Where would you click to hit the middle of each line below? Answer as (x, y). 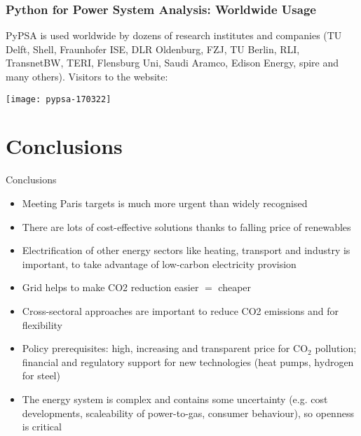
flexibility (42, 324)
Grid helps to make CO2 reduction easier (110, 287)
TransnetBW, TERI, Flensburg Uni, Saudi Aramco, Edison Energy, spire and (172, 63)
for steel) (41, 375)
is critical (42, 427)
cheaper (235, 287)
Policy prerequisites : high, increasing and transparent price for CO (165, 348)
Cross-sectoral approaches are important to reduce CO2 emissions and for (180, 310)
